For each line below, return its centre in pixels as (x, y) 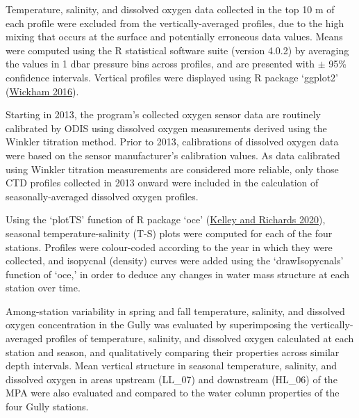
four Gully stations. (47, 407)
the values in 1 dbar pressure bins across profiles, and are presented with (160, 64)
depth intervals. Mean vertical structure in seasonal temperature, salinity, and (172, 365)
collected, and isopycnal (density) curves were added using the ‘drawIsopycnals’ (175, 260)
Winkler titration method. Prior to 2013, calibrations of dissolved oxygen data (172, 142)
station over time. (43, 288)
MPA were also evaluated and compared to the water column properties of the (173, 393)
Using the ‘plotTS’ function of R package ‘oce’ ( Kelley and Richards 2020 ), (166, 219)
